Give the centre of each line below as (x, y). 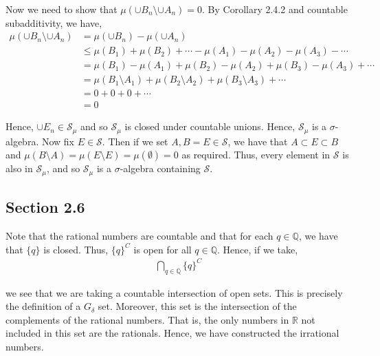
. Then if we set (135, 141)
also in (19, 168)
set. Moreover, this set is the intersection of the (197, 306)
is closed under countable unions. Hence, (210, 126)
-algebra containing (160, 168)
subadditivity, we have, (54, 22)
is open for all (163, 249)
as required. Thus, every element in (256, 155)
